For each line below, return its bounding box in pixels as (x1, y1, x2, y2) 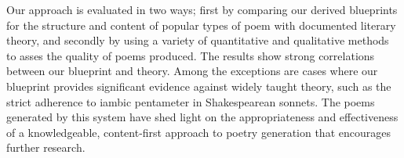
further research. (6, 139, 86, 156)
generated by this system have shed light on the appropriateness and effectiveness (6, 109, 399, 125)
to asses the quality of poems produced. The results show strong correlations (6, 47, 375, 63)
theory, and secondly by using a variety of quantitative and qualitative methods (6, 32, 389, 48)
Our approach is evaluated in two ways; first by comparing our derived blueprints (6, 2, 398, 17)
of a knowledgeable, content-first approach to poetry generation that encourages (6, 124, 391, 140)
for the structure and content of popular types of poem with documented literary (6, 16, 396, 33)
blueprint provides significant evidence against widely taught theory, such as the (6, 77, 391, 94)
